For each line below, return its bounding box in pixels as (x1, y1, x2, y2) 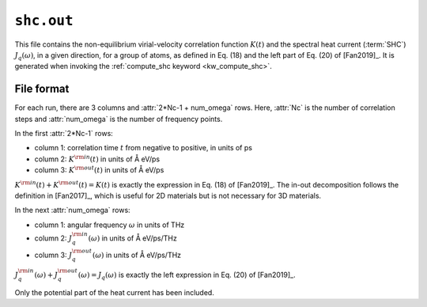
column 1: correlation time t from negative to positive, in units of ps (34, 143, 253, 153)
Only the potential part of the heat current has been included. (14, 287, 215, 297)
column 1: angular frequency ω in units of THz (34, 220, 185, 229)
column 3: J (34, 250, 73, 260)
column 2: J (34, 233, 73, 243)
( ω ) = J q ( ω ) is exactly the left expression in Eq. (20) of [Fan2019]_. (77, 270, 296, 281)
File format (14, 82, 70, 96)
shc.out (14, 12, 74, 29)
